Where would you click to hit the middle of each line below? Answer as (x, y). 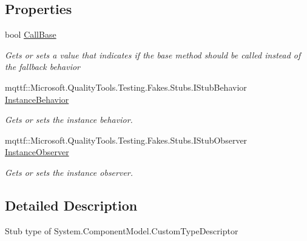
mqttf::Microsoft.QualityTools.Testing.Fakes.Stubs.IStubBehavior (126, 87)
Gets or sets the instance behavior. (69, 120)
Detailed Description (71, 205)
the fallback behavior (42, 67)
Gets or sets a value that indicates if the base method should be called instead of (153, 54)
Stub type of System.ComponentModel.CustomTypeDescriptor (122, 230)
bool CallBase (31, 34)
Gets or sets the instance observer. (69, 172)
